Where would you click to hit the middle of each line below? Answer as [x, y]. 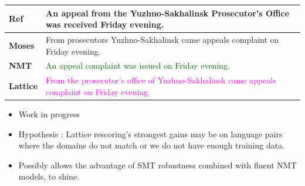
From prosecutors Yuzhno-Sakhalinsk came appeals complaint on [162, 39]
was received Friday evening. [105, 24]
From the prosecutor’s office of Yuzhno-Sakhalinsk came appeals [161, 80]
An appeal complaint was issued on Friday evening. [138, 65]
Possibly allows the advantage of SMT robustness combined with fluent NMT [157, 165]
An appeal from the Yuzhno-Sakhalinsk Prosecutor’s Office [168, 13]
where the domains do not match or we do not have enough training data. [152, 145]
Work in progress [49, 114]
